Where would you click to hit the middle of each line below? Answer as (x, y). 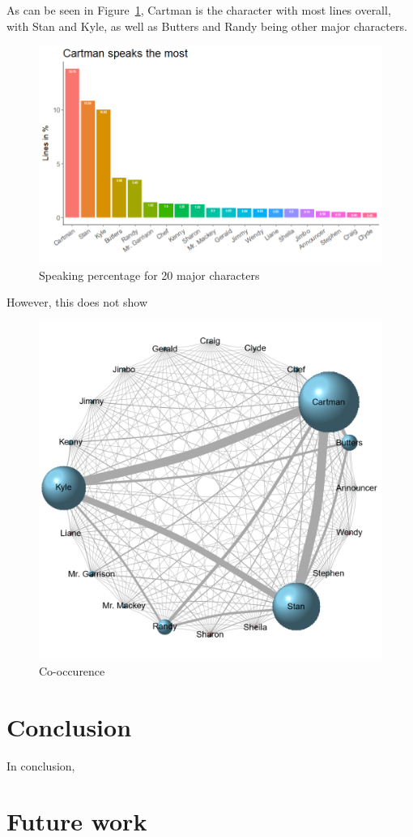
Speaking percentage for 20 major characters (149, 275)
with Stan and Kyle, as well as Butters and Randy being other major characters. (207, 26)
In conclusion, (41, 765)
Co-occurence (72, 670)
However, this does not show (77, 302)
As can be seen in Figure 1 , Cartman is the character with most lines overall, (199, 10)
